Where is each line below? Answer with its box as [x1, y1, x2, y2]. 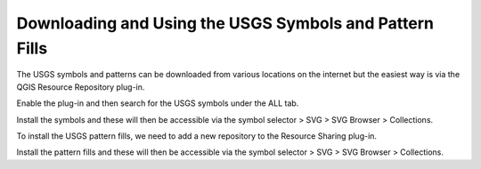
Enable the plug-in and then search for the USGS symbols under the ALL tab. [16, 98, 299, 109]
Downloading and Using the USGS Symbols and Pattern [16, 13, 435, 33]
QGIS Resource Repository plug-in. [16, 81, 145, 93]
